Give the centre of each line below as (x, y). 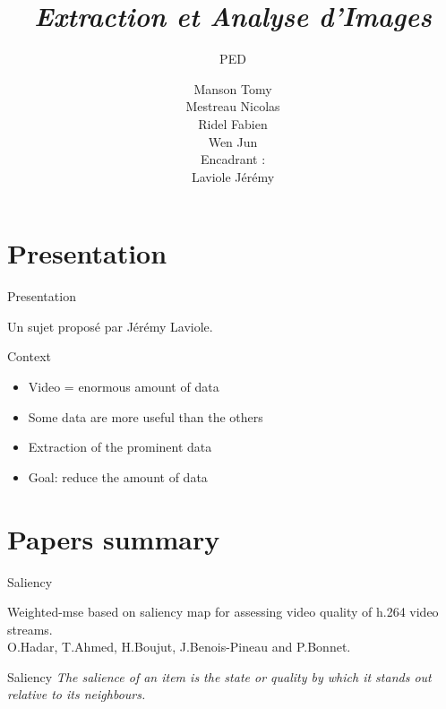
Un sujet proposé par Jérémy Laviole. (110, 326)
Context (29, 356)
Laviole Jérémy (233, 176)
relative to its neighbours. (77, 694)
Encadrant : (233, 159)
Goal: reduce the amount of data (118, 476)
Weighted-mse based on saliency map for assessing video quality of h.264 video (223, 612)
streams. (30, 629)
